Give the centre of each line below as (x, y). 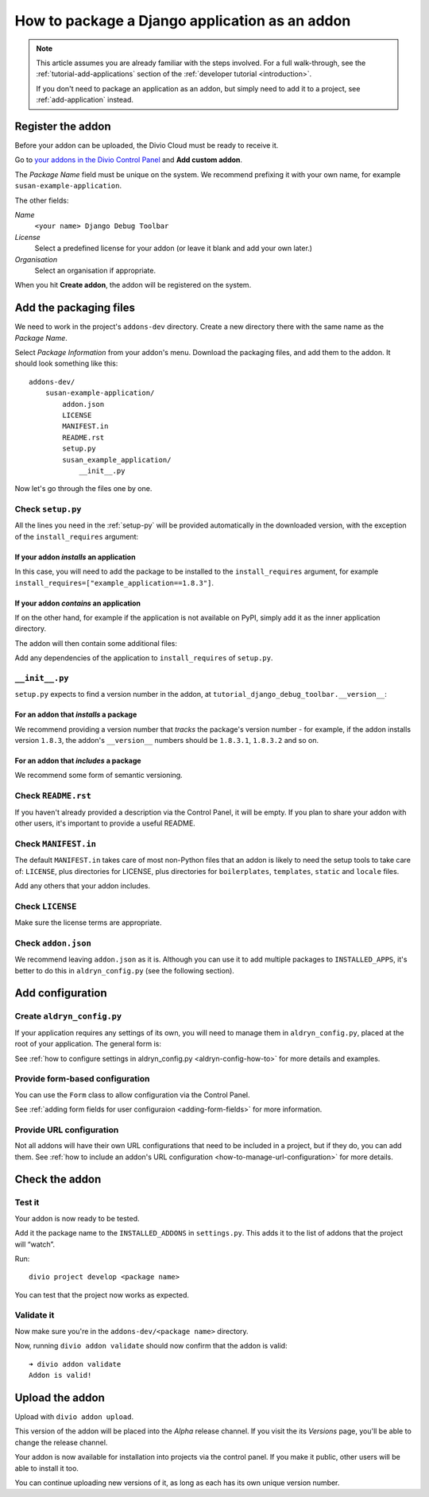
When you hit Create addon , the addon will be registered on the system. (133, 285)
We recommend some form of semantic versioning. (99, 776)
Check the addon (58, 1180)
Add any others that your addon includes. (83, 885)
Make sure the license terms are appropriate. (88, 923)
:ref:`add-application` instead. (85, 100)
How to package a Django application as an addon (183, 21)
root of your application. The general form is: (88, 1044)
